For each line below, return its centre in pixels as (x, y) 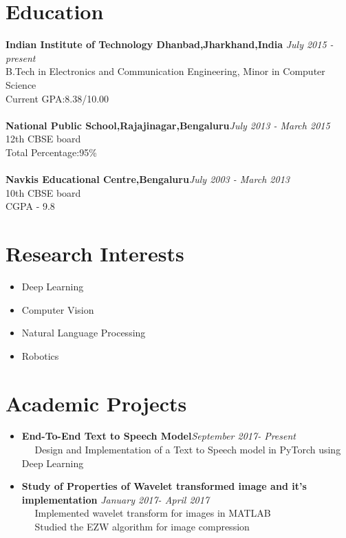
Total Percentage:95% (51, 152)
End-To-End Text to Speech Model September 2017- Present (159, 436)
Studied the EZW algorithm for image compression (142, 527)
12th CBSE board (43, 139)
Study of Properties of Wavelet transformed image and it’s (164, 486)
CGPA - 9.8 (30, 206)
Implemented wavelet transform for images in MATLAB (153, 513)
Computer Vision (58, 309)
